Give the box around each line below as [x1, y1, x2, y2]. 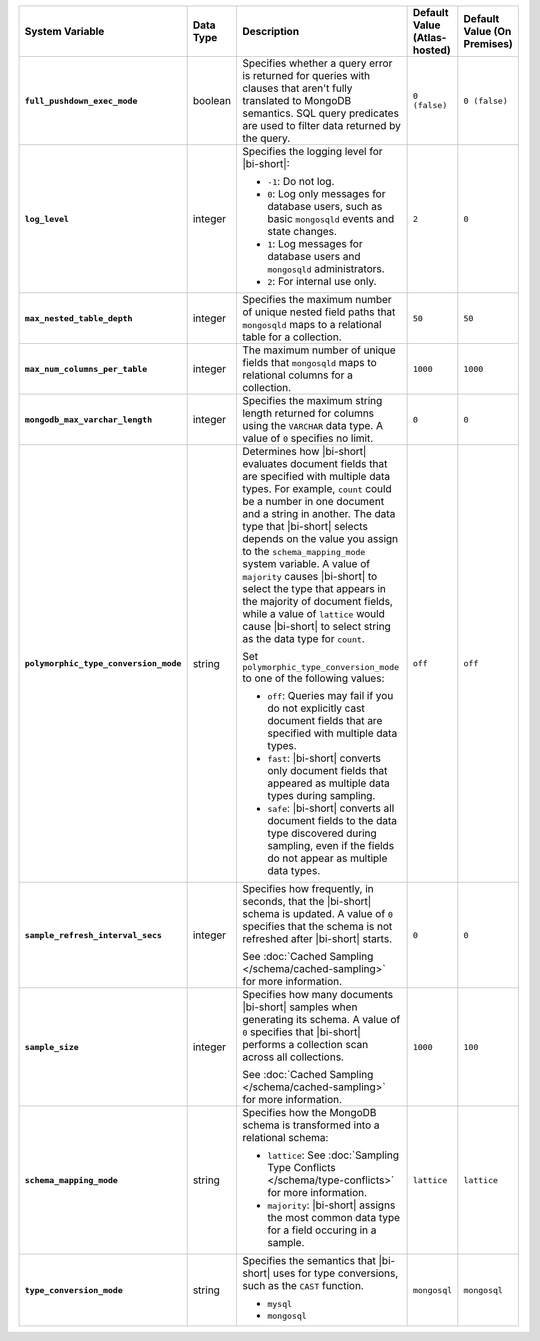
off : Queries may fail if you [266, 689, 394, 702]
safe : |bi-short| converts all [266, 801, 395, 815]
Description [241, 25, 300, 38]
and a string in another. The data [241, 507, 396, 520]
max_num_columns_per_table [24, 363, 148, 374]
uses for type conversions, [272, 1266, 399, 1280]
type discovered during [266, 826, 377, 840]
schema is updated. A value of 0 [241, 907, 394, 920]
